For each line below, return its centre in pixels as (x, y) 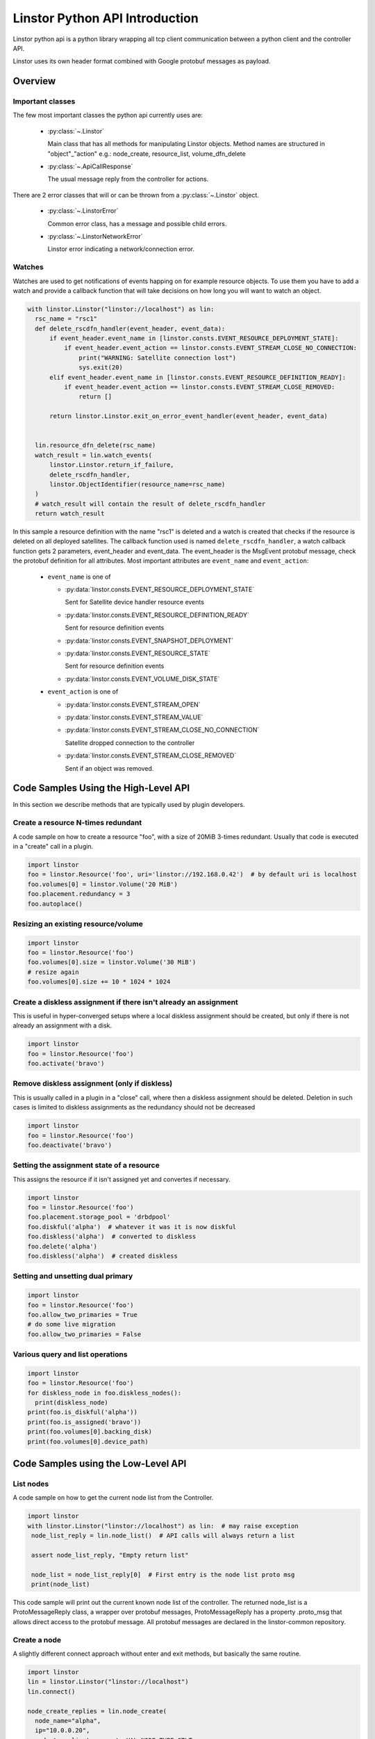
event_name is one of (79, 577)
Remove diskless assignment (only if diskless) (93, 1084)
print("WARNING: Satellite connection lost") (158, 358)
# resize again (53, 972)
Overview (34, 81)
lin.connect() (51, 1691)
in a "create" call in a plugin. (53, 846)
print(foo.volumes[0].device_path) (88, 1441)
